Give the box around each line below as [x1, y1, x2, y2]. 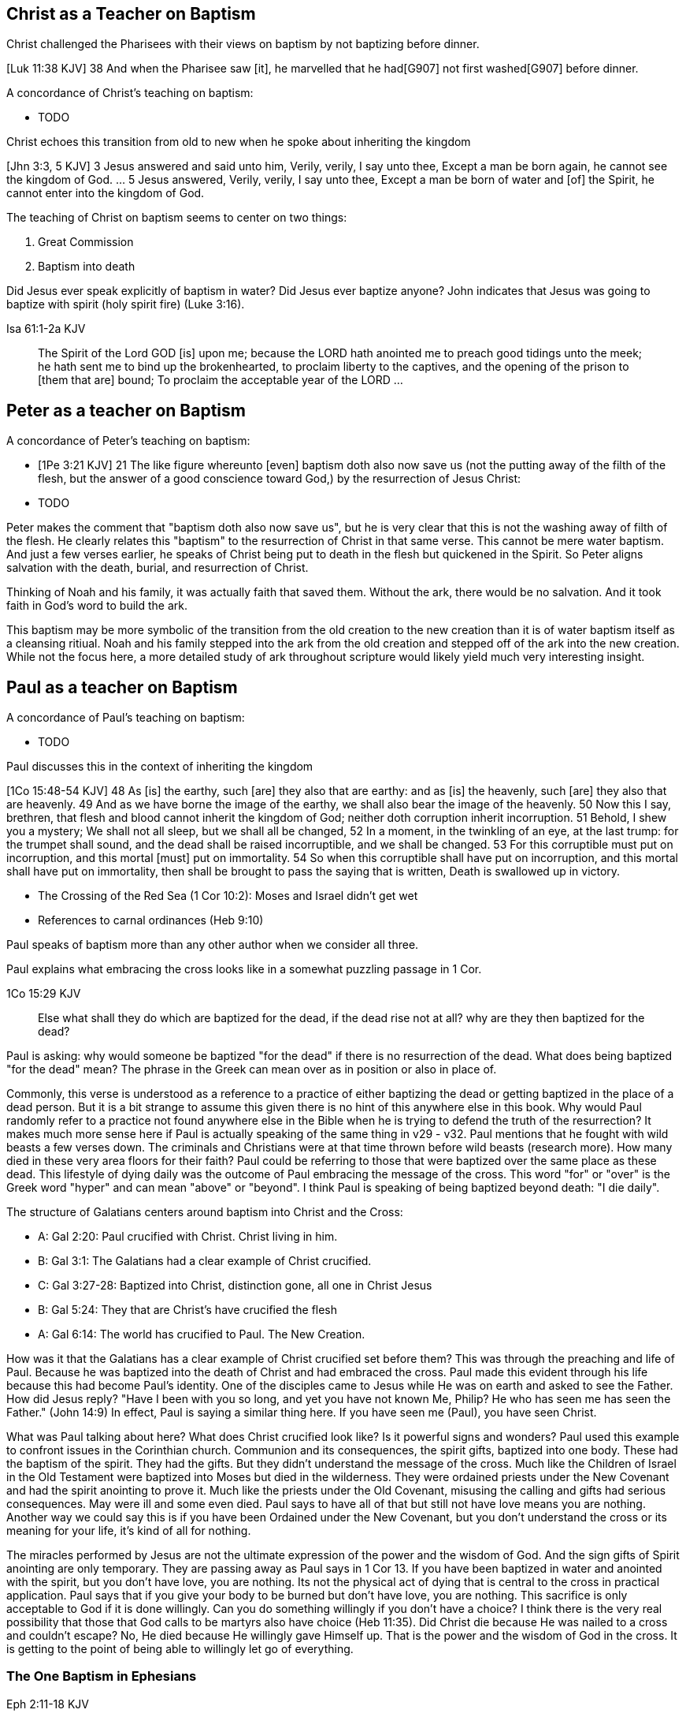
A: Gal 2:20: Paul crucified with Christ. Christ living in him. [38, 1230, 338, 1244]
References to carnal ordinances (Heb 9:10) [38, 913, 264, 928]
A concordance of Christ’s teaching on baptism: [6, 86, 254, 100]
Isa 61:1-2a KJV [6, 322, 86, 336]
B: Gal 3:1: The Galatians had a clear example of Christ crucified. [38, 1254, 372, 1268]
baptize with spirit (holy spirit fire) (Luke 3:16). [6, 297, 245, 312]
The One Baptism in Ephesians [6, 1668, 197, 1685]
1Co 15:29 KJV [6, 987, 81, 1001]
